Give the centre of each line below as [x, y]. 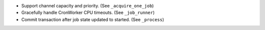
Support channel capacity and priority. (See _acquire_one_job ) [88, 6]
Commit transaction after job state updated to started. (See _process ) [93, 19]
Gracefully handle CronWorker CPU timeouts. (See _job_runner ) [88, 13]
